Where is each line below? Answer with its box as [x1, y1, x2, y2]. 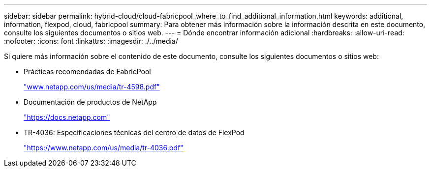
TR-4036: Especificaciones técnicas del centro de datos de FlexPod [24, 128, 245, 137]
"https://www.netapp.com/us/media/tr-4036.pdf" [24, 143, 184, 152]
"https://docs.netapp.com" [24, 113, 110, 121]
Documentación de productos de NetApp [24, 98, 157, 106]
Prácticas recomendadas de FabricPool [24, 67, 151, 76]
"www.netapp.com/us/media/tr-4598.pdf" [24, 83, 160, 91]
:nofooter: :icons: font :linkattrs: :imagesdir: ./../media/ [4, 37, 178, 45]
